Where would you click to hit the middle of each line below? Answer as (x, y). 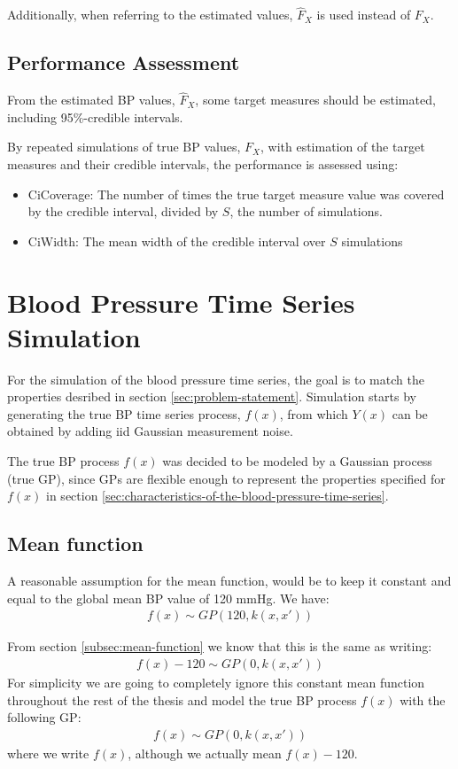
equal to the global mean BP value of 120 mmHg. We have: (168, 598)
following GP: (44, 717)
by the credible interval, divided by (123, 211)
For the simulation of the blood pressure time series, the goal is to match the (216, 379)
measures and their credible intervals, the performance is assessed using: (203, 164)
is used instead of (364, 15)
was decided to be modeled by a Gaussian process (297, 461)
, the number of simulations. (306, 211)
